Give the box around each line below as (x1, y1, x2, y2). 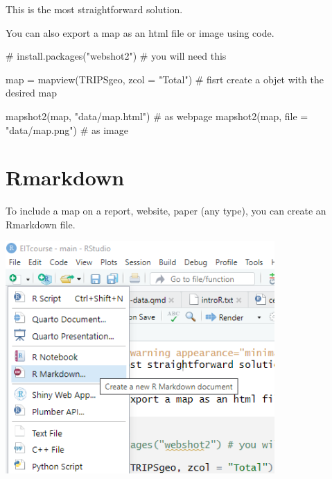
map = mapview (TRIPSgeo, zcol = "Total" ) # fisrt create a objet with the (6, 72, 324, 86)
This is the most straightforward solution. (6, 2, 183, 16)
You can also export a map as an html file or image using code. (6, 25, 274, 40)
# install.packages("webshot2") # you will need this (6, 49, 227, 63)
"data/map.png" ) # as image (6, 122, 128, 137)
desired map (6, 85, 58, 100)
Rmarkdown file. (6, 217, 76, 231)
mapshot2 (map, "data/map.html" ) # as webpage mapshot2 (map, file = (6, 108, 308, 123)
